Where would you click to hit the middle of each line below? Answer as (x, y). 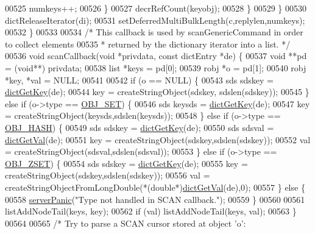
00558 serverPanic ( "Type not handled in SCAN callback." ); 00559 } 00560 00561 (155, 199)
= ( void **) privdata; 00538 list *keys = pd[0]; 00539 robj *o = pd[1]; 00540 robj (156, 67)
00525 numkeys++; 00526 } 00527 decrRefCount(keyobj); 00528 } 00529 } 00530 (156, 8)
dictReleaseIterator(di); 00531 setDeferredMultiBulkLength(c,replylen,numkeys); (155, 20)
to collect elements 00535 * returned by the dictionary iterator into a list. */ (148, 44)
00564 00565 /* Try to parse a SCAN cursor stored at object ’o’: (126, 223)
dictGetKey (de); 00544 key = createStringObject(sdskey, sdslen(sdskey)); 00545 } (157, 92)
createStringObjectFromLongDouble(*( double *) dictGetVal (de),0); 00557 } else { (155, 187)
